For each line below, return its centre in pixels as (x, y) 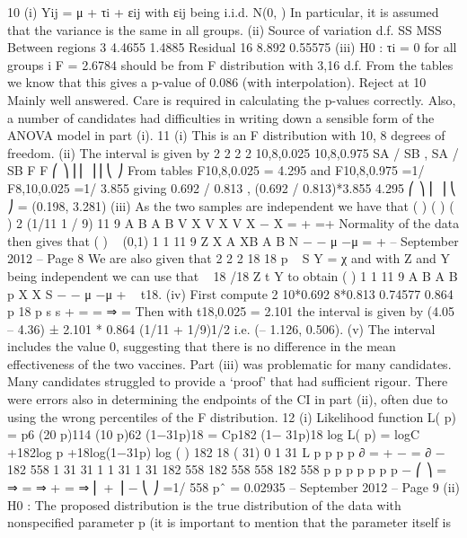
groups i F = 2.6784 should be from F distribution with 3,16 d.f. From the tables (230, 64)
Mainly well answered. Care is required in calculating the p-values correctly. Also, (232, 99)
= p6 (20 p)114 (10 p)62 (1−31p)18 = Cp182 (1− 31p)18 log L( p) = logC (214, 434)
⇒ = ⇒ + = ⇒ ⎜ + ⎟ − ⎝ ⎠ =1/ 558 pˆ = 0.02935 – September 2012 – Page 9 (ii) (233, 487)
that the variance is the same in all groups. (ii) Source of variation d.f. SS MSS (225, 29)
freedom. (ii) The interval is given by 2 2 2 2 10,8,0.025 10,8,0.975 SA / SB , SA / (233, 152)
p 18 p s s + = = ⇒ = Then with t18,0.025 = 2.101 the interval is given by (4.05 (231, 311)
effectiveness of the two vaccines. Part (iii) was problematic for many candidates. (229, 363)
